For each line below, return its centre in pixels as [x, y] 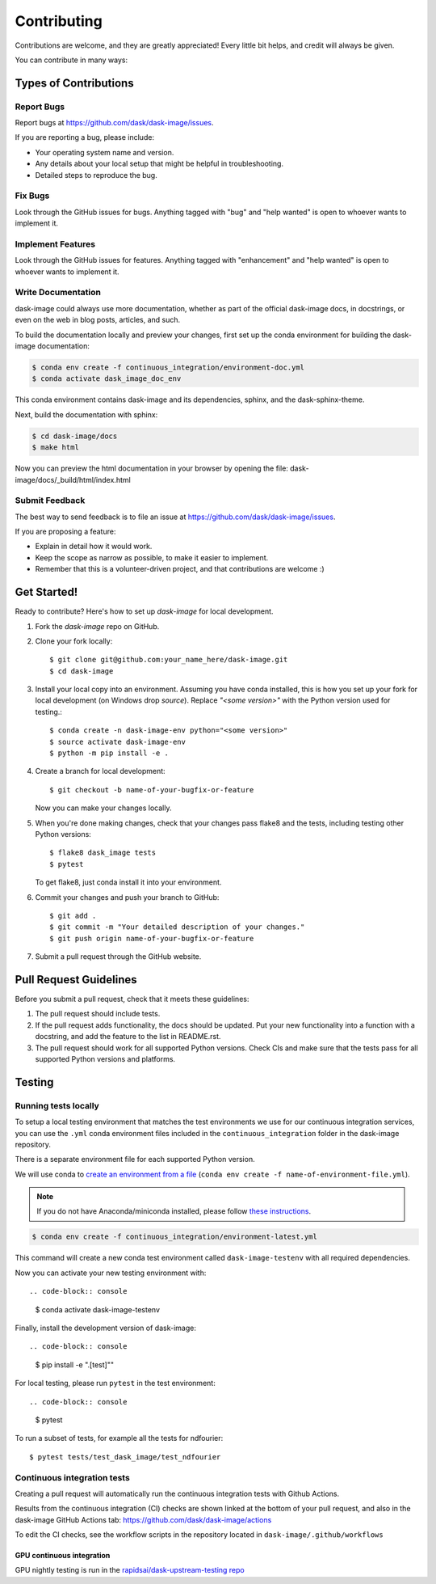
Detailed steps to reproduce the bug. [96, 175]
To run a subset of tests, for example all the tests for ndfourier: [119, 1438]
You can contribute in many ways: [71, 60]
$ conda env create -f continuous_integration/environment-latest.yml [175, 1237]
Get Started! [46, 592]
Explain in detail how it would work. [94, 547]
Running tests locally [57, 1105]
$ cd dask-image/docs [75, 436]
